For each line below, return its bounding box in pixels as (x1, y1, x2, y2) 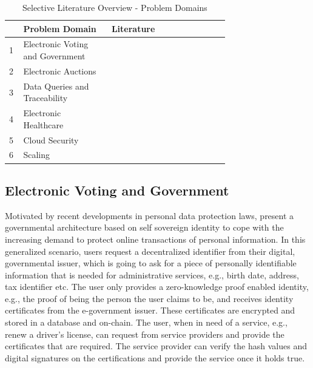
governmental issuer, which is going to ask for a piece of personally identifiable (5, 257, 297, 269)
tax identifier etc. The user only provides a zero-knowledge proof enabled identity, (5, 280, 309, 293)
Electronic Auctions (23, 64, 96, 77)
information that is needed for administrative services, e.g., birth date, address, (5, 268, 299, 281)
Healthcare (23, 118, 64, 131)
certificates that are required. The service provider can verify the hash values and (5, 340, 307, 352)
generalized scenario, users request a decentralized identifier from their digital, (5, 245, 295, 257)
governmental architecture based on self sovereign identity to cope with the (5, 221, 284, 234)
